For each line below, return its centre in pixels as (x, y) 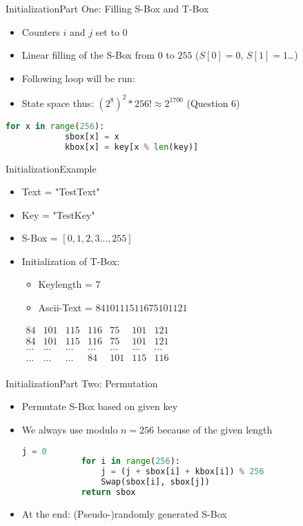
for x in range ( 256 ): (55, 126)
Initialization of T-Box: (71, 261)
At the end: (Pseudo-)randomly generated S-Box (124, 513)
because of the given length (215, 429)
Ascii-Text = (65, 308)
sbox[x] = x (92, 136)
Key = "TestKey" (58, 214)
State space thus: (58, 103)
